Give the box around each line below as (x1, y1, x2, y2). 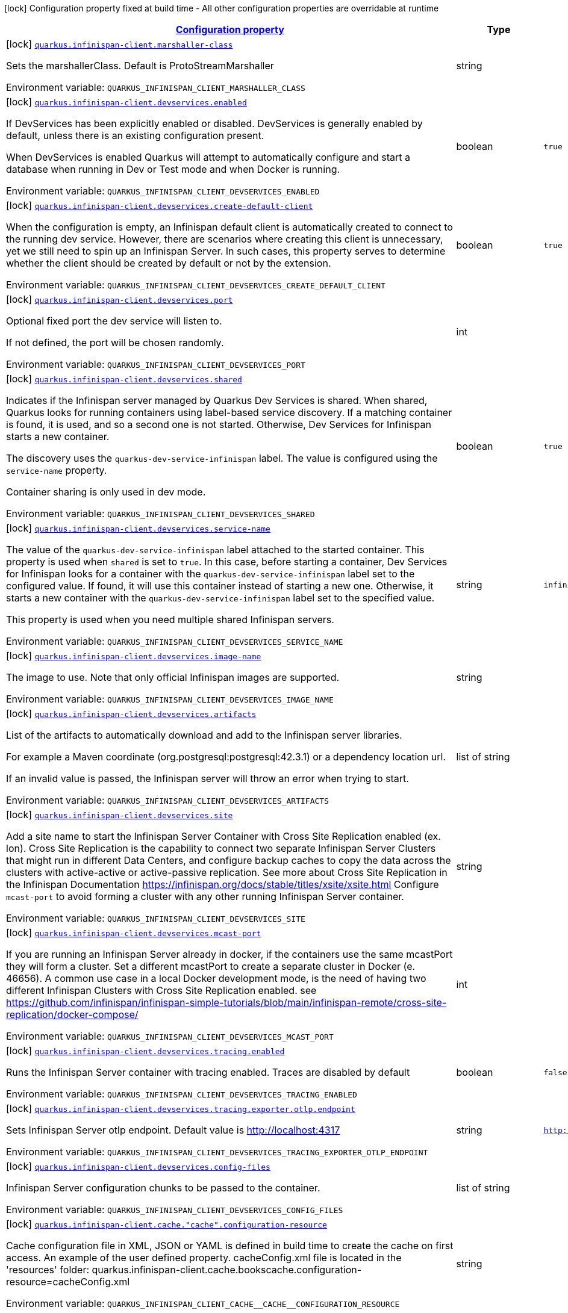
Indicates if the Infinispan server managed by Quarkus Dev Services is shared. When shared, (6, 394, 428, 406)
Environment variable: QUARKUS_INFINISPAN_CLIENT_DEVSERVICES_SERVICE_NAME (6, 635, 343, 647)
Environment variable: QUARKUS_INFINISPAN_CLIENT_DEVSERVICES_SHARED (6, 508, 315, 520)
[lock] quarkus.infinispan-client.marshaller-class (6, 38, 233, 50)
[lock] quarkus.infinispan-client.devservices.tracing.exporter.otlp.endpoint (6, 1102, 355, 1114)
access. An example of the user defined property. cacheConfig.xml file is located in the (6, 1252, 402, 1264)
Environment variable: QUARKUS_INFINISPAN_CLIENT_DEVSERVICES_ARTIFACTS (6, 794, 329, 806)
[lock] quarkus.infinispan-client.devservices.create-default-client (6, 199, 313, 211)
